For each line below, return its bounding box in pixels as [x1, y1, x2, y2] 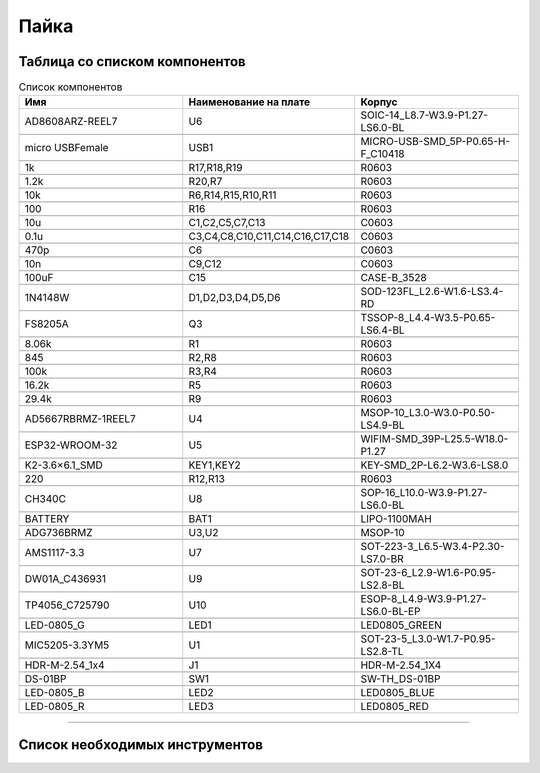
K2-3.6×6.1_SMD [24, 458, 104, 472]
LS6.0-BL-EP [360, 605, 421, 619]
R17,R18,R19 [188, 161, 243, 175]
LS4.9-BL [360, 418, 405, 432]
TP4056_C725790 [24, 598, 110, 612]
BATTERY [24, 512, 70, 526]
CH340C [24, 492, 67, 506]
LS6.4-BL [360, 323, 405, 337]
